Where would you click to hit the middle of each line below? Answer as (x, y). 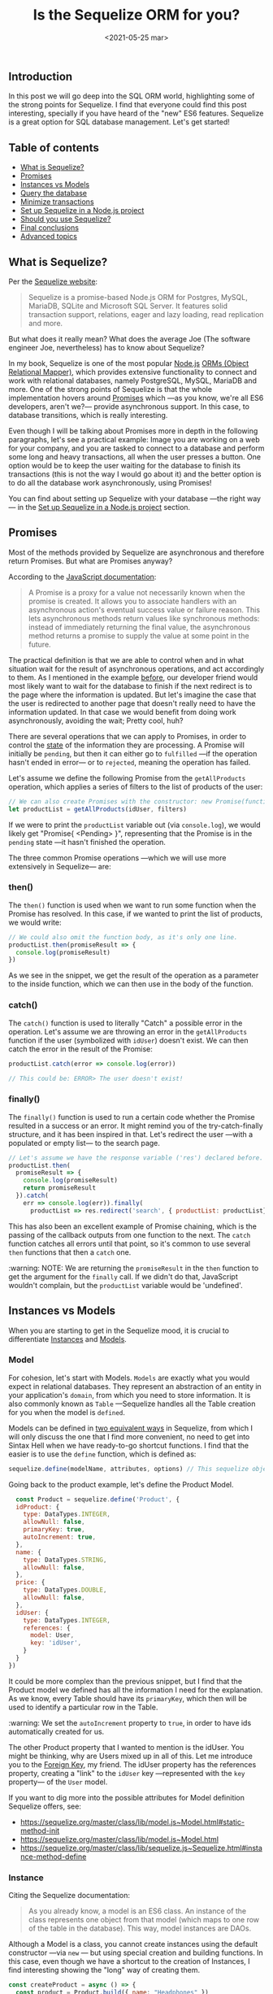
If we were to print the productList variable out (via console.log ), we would (135, 825)
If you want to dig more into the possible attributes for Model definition (127, 1797)
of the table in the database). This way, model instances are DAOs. (140, 1928)
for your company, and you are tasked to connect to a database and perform (136, 448)
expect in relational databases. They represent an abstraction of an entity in (135, 1386)
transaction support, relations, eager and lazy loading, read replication (146, 314)
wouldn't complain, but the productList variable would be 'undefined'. (126, 1285)
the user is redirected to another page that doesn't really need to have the (132, 703)
